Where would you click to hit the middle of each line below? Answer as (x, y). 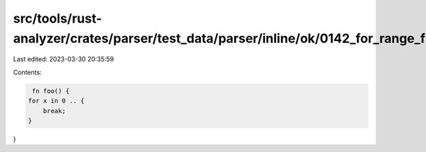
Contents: (27, 72)
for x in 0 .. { (56, 101)
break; (54, 111)
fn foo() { (51, 91)
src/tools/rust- (58, 18)
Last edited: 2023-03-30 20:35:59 (64, 59)
